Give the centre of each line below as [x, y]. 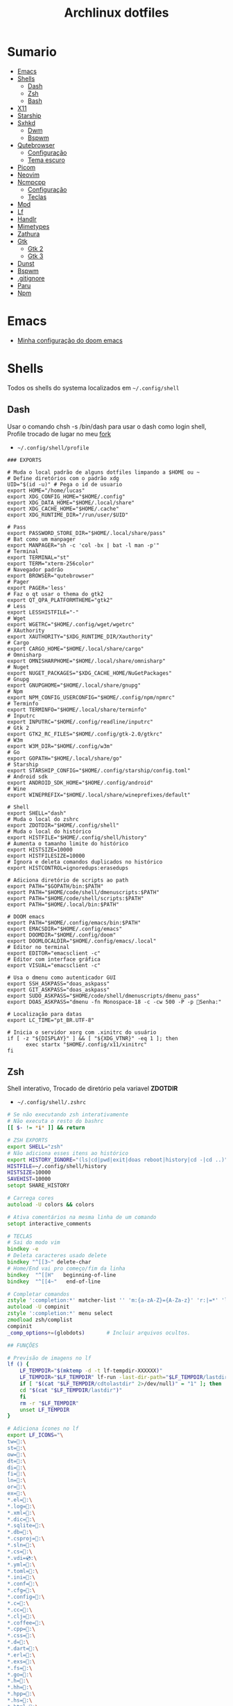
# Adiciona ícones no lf [43, 1429]
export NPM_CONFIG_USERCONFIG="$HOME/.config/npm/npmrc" [91, 697]
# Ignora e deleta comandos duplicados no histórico [85, 862]
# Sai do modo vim [34, 1243]
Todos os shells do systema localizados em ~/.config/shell [93, 388]
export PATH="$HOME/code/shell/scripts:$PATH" [76, 898]
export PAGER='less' [37, 588]
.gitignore [31, 278]
